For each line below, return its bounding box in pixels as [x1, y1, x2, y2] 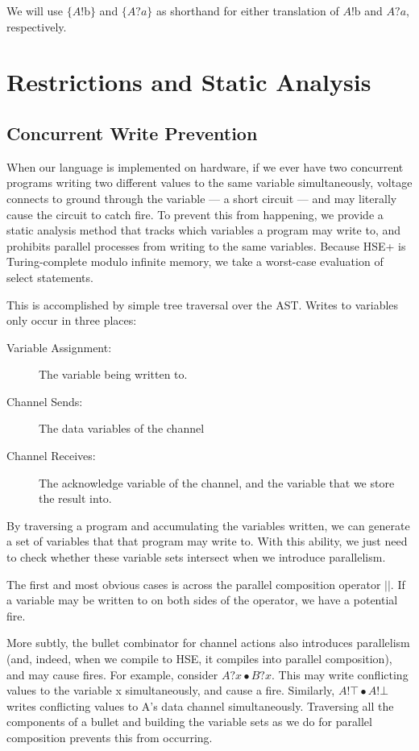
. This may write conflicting [271, 666, 409, 683]
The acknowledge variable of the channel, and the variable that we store [39, 474, 395, 491]
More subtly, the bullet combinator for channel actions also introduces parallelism [6, 634, 410, 651]
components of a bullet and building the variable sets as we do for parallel [6, 713, 372, 730]
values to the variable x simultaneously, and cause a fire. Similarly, [6, 682, 335, 699]
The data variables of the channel [39, 420, 205, 437]
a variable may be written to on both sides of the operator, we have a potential [6, 591, 398, 608]
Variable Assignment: [6, 338, 112, 355]
